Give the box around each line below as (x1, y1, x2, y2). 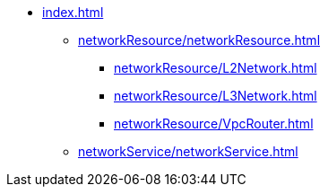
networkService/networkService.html (78, 144, 298, 159)
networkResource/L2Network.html (114, 60, 317, 75)
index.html (42, 4, 104, 20)
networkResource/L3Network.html (114, 88, 317, 103)
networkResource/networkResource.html (78, 32, 321, 48)
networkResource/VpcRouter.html (114, 116, 314, 131)
